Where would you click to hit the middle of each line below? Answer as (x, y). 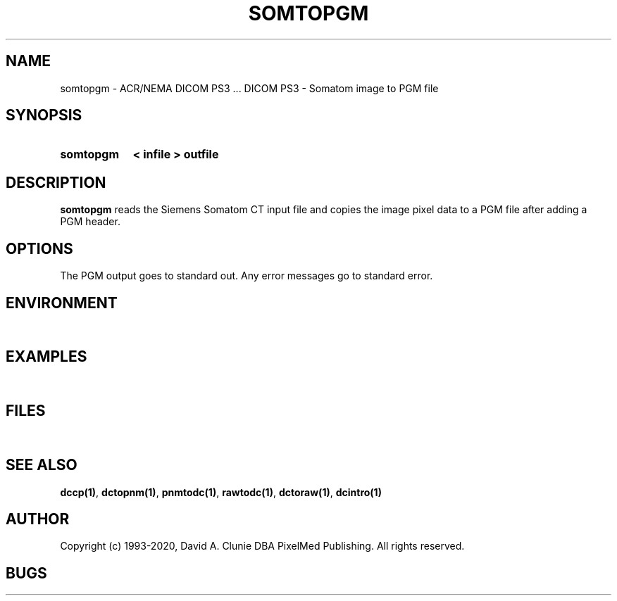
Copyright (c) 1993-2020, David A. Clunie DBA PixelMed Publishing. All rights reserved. (262, 546)
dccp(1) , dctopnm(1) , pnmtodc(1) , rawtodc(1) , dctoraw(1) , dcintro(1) (221, 492)
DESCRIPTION (56, 182)
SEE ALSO (42, 465)
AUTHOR (38, 519)
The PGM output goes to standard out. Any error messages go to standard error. (247, 276)
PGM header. (90, 222)
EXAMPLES (46, 357)
